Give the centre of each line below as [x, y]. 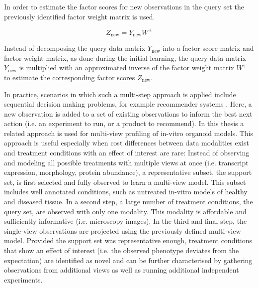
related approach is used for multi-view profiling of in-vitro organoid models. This [129, 133]
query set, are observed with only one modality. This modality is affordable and [125, 211]
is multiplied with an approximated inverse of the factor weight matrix [127, 68]
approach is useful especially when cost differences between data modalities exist [127, 143]
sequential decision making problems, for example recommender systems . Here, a [128, 104]
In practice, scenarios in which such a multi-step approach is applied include [120, 94]
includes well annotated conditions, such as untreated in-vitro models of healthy [126, 192]
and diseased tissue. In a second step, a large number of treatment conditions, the [129, 202]
